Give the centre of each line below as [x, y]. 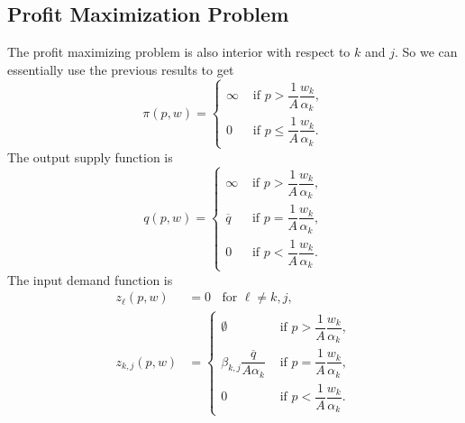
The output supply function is [90, 156]
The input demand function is [90, 279]
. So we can [426, 52]
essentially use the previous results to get [121, 69]
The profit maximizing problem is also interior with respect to [179, 52]
